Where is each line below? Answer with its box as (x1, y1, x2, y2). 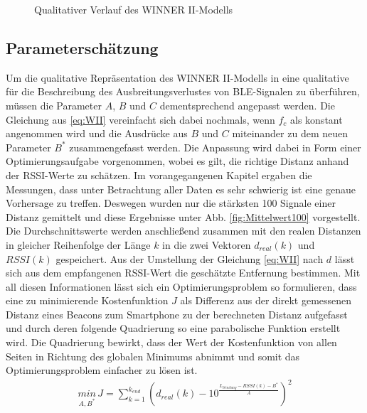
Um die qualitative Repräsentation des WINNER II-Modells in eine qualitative (6, 70, 349, 85)
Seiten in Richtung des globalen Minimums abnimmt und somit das (6, 348, 300, 363)
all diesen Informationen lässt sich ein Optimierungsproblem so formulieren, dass (6, 279, 357, 294)
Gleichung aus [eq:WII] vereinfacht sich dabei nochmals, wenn (6, 112, 275, 127)
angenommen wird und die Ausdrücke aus (6, 126, 188, 141)
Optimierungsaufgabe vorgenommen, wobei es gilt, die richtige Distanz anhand (6, 154, 349, 168)
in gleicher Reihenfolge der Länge (6, 237, 151, 252)
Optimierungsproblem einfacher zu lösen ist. (6, 363, 198, 377)
